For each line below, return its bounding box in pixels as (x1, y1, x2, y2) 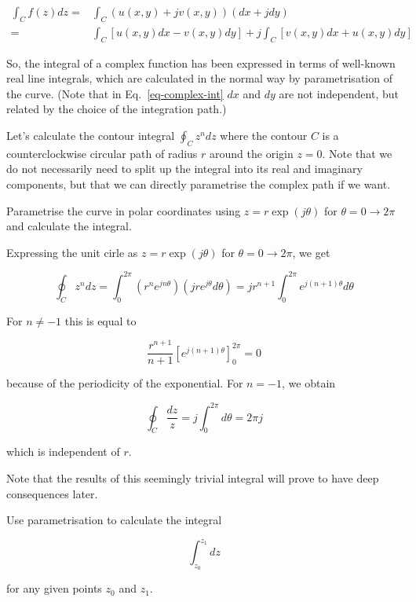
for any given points (6, 580, 102, 596)
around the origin (210, 145, 294, 161)
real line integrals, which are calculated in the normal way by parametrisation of (6, 70, 392, 86)
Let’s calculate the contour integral (6, 127, 175, 144)
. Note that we (322, 145, 392, 161)
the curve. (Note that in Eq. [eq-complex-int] (6, 85, 224, 101)
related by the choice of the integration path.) (6, 101, 227, 117)
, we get (292, 244, 330, 260)
